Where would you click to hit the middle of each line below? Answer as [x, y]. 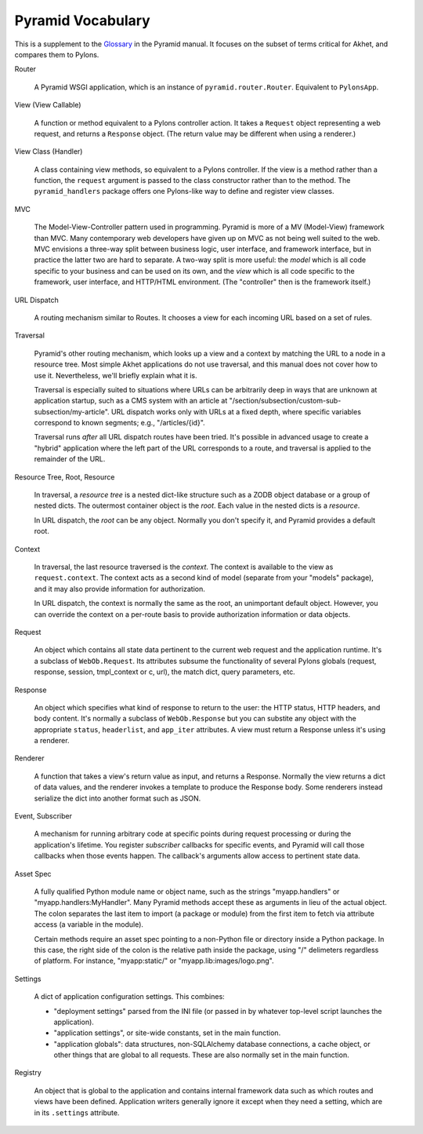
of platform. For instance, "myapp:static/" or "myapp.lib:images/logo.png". [154, 961]
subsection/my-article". [72, 411]
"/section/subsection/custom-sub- [285, 401]
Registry [28, 1073]
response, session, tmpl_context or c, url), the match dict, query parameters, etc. [164, 672]
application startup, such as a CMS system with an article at [131, 401]
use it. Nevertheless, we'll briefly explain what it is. [116, 375]
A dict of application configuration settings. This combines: [129, 997]
